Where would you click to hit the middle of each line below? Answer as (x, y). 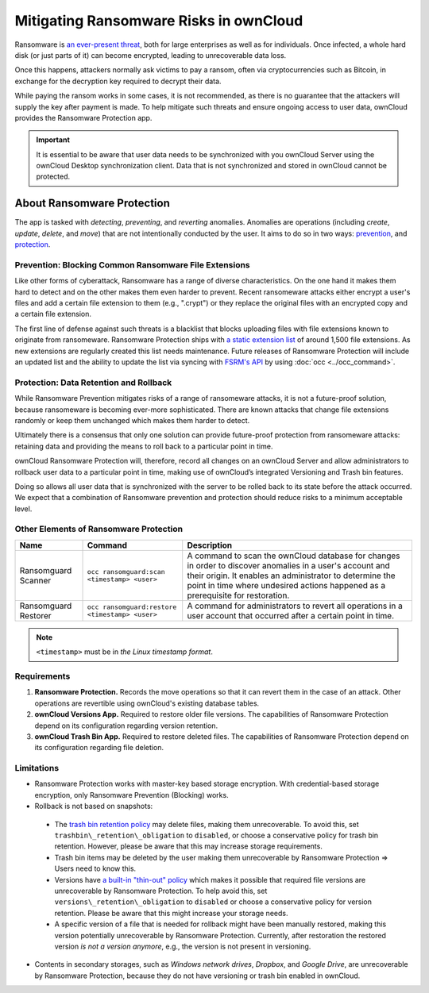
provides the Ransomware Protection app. (83, 117)
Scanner (35, 580)
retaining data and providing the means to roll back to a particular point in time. (144, 446)
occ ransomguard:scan (126, 572)
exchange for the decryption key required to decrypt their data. (118, 81)
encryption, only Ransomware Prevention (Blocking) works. (132, 795)
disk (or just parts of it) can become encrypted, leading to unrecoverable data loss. (151, 55)
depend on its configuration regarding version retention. (126, 726)
